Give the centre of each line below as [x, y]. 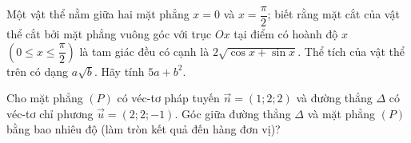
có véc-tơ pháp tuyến [168, 98]
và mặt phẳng [341, 113]
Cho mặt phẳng [45, 98]
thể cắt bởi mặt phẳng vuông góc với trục [109, 34]
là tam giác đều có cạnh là [144, 51]
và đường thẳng [334, 98]
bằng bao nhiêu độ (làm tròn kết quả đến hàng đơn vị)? [144, 129]
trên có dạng [38, 71]
